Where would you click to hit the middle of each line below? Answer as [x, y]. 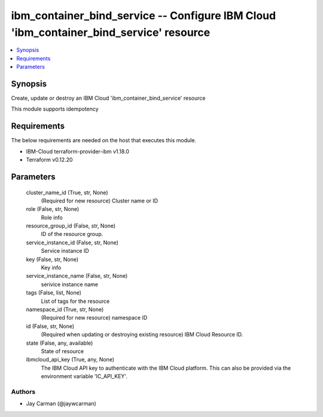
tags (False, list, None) [54, 293]
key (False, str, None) [52, 259]
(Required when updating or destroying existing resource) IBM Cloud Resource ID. [142, 335]
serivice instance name [70, 284]
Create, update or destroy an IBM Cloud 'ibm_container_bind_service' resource [108, 98]
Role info [52, 217]
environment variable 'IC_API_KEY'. [84, 376]
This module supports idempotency [55, 109]
